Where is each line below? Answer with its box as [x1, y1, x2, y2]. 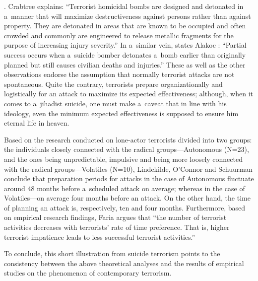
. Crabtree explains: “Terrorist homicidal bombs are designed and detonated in [4, 1, 244, 11]
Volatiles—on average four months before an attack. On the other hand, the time [4, 193, 251, 203]
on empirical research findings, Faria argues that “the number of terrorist [4, 212, 227, 222]
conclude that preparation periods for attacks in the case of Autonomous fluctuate [4, 173, 254, 184]
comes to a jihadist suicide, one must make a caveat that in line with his [4, 98, 227, 108]
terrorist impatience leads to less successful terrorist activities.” [4, 231, 195, 242]
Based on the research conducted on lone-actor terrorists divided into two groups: [4, 134, 252, 144]
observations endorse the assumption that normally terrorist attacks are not [4, 69, 235, 79]
